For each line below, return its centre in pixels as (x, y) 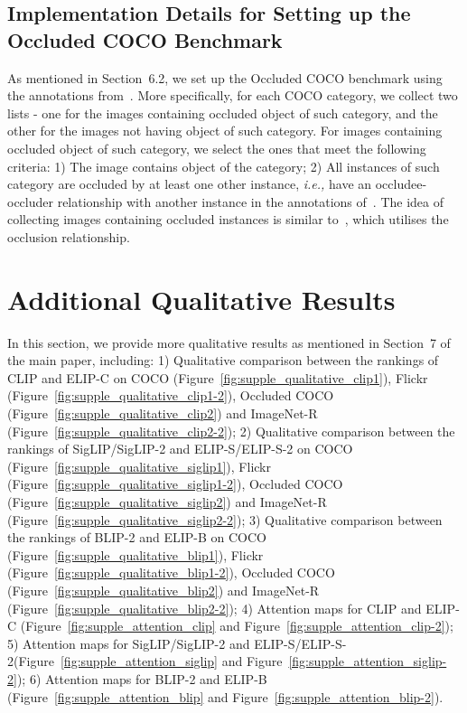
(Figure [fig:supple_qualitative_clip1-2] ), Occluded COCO (171, 395)
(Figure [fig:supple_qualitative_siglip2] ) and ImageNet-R (167, 502)
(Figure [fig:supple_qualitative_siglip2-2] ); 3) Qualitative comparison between (225, 519)
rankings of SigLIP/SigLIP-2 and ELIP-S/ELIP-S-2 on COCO (180, 449)
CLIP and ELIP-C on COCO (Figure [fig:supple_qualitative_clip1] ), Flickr (218, 377)
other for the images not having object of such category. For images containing (225, 131)
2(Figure (31, 661)
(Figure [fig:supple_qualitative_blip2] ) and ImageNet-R (163, 590)
